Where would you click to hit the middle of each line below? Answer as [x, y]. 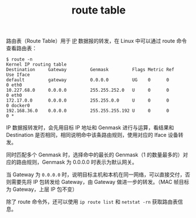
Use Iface [18, 75]
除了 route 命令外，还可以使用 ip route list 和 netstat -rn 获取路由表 [92, 202]
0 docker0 [18, 106]
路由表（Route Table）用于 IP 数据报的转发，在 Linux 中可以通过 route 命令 [97, 41]
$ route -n [19, 59]
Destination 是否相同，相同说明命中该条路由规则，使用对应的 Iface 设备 [92, 135]
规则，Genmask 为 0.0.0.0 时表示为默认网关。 [82, 162]
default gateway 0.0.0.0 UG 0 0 [87, 80]
